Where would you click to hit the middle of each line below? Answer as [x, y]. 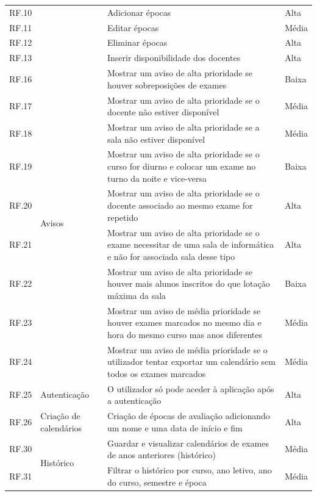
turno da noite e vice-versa [157, 178]
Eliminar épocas [137, 42]
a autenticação [134, 401]
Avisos [52, 223]
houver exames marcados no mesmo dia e [184, 322]
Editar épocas [133, 27]
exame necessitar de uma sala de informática [191, 244]
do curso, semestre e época [157, 482]
